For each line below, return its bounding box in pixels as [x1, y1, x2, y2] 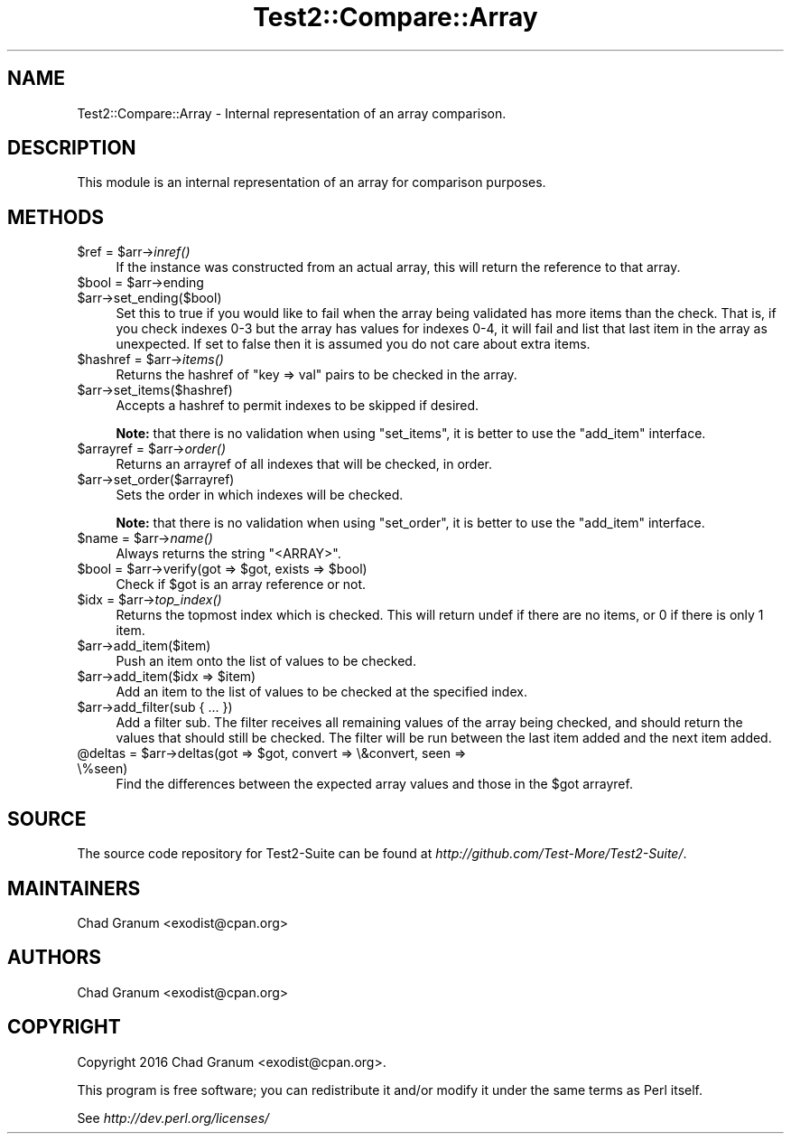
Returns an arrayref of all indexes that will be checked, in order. [116, 456, 493, 472]
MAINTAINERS [7, 876, 141, 900]
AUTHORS [7, 946, 102, 969]
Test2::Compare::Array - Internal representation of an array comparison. [77, 105, 507, 121]
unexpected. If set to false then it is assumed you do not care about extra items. [116, 336, 591, 352]
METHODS [7, 205, 105, 229]
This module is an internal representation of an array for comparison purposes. [77, 174, 546, 191]
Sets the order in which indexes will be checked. [116, 487, 404, 503]
